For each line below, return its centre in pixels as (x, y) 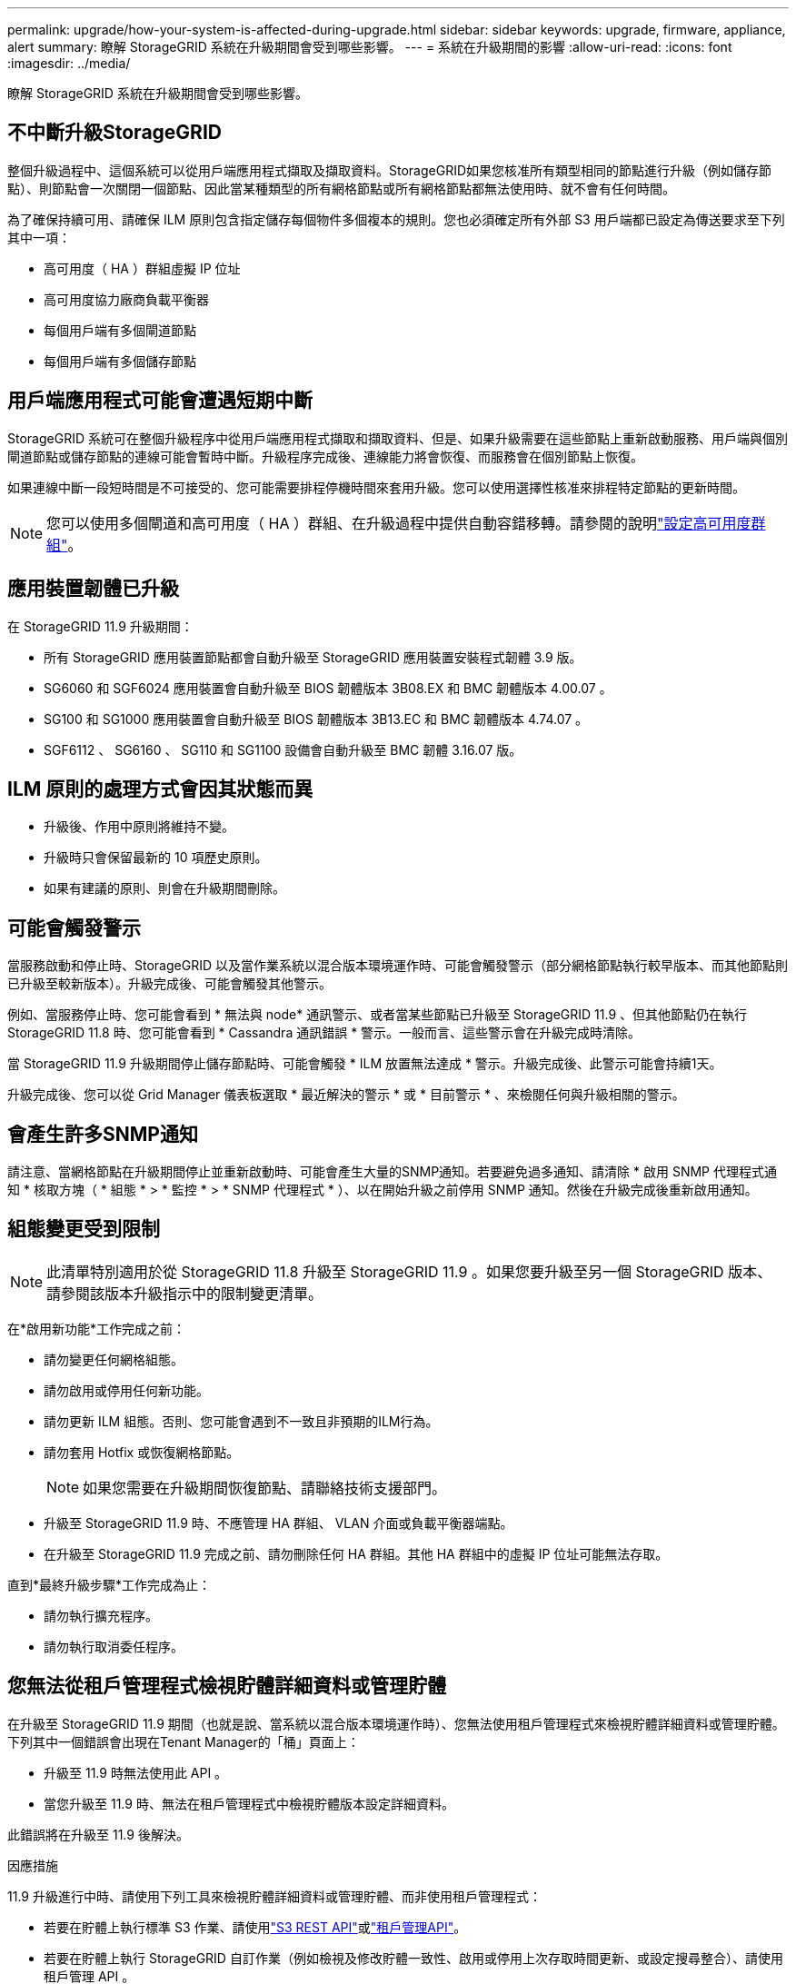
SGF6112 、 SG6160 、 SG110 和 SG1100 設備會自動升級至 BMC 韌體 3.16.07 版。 (283, 749)
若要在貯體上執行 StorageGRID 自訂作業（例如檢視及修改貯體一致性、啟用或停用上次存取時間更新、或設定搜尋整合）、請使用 (413, 1958)
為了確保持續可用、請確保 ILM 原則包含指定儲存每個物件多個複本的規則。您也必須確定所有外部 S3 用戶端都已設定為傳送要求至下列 (396, 219)
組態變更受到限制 (84, 1229)
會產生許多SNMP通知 (103, 1134)
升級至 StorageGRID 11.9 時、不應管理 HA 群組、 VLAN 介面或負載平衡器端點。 (279, 1523)
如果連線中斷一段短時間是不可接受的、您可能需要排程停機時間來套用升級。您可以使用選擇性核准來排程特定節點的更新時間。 (376, 487)
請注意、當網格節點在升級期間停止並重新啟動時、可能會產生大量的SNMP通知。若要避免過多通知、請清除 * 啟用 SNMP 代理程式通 (392, 1172)
